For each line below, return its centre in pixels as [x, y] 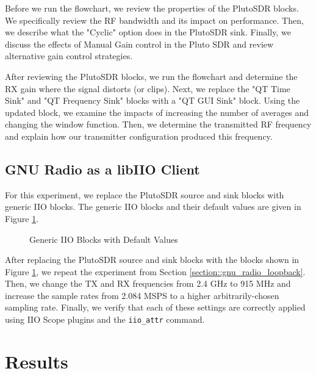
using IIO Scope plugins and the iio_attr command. [105, 319]
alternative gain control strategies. [69, 56]
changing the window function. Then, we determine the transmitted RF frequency [158, 124]
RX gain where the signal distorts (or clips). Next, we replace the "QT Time [148, 88]
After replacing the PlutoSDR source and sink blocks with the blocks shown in [152, 260]
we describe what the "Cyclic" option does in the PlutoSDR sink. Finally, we [148, 32]
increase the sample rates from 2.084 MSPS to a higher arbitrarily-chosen [142, 295]
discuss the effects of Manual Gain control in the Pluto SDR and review [139, 44]
